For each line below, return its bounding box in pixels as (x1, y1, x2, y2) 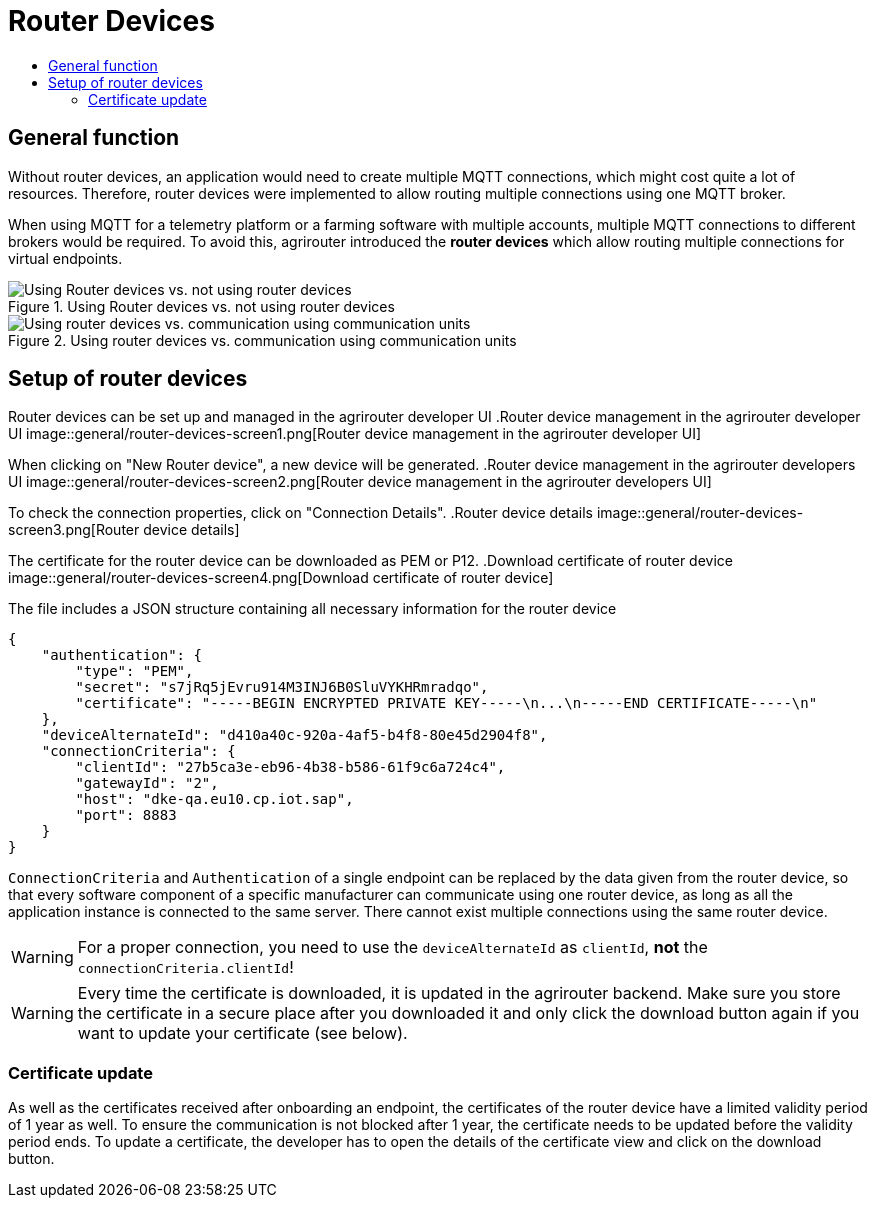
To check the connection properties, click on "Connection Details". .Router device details (8, 504, 593, 522)
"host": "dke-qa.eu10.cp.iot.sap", (75, 791, 354, 808)
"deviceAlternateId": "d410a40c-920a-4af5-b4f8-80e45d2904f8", (41, 727, 548, 744)
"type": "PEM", (75, 663, 194, 680)
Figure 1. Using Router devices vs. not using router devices (8, 297, 395, 315)
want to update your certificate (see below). (77, 1023, 408, 1044)
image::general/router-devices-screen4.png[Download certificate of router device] (8, 569, 554, 587)
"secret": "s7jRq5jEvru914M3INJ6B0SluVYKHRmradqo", (75, 679, 489, 696)
